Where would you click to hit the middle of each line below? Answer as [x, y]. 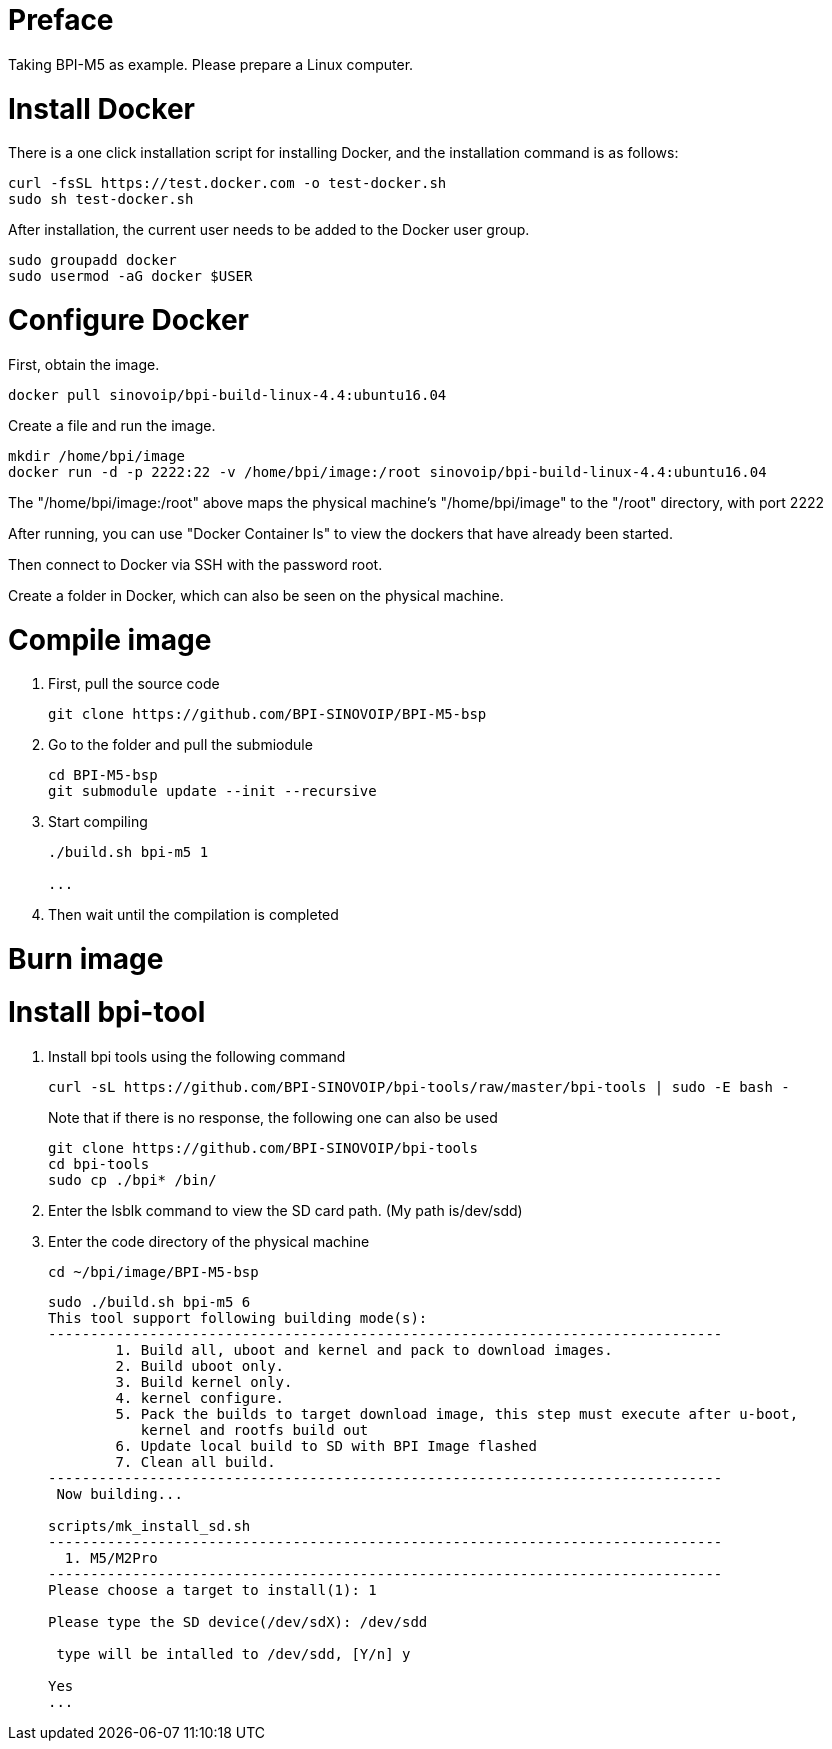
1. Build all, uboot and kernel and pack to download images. [364, 1349]
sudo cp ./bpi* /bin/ [132, 1179]
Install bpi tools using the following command [197, 1056]
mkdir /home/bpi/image [97, 455]
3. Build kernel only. [204, 1381]
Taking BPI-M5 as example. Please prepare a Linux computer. [211, 64]
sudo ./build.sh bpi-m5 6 [149, 1301]
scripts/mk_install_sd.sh [149, 1525]
